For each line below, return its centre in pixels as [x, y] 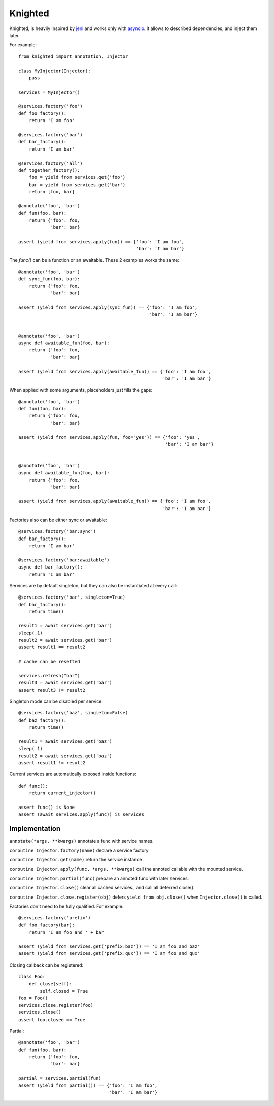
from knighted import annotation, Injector [73, 56]
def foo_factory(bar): [47, 925]
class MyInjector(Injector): [55, 71]
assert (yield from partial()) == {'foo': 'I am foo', [88, 1085]
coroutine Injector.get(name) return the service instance [76, 860]
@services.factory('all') [51, 163]
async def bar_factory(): [51, 567]
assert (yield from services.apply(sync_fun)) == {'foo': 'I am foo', [108, 307]
